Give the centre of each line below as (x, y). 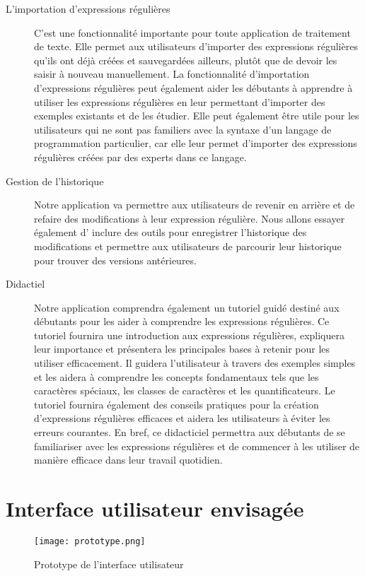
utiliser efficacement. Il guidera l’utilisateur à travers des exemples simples (195, 363)
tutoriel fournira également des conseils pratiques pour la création (176, 404)
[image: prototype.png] (90, 541)
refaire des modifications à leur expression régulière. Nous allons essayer (190, 218)
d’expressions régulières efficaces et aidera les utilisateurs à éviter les (182, 418)
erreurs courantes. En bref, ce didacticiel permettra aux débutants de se (190, 432)
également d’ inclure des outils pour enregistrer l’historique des (170, 232)
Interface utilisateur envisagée (155, 508)
